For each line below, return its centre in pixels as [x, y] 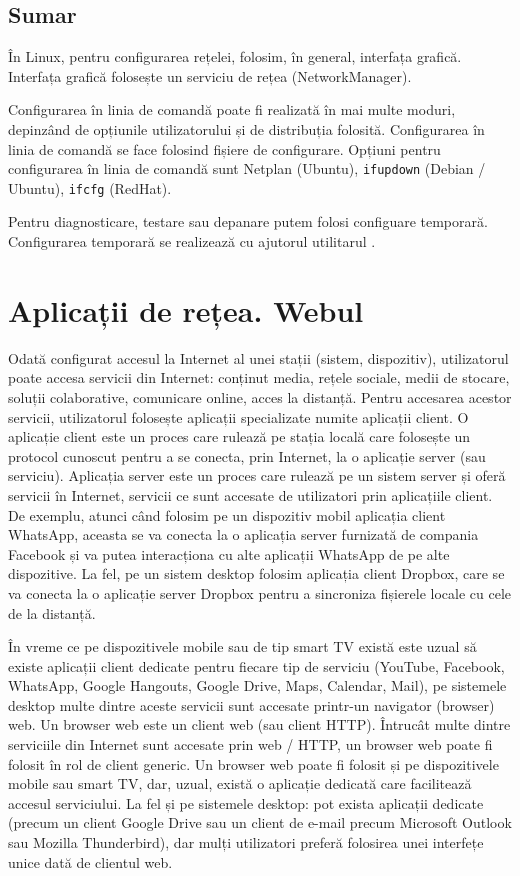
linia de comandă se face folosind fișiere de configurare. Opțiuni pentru [224, 148]
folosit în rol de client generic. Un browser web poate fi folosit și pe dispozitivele [253, 763]
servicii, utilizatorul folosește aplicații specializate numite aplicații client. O [238, 416]
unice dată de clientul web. [90, 861]
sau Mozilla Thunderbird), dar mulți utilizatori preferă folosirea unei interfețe [246, 842]
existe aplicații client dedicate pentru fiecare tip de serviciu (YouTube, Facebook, [256, 665]
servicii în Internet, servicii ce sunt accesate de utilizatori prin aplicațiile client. [250, 494]
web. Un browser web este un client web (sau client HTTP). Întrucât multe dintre [259, 724]
